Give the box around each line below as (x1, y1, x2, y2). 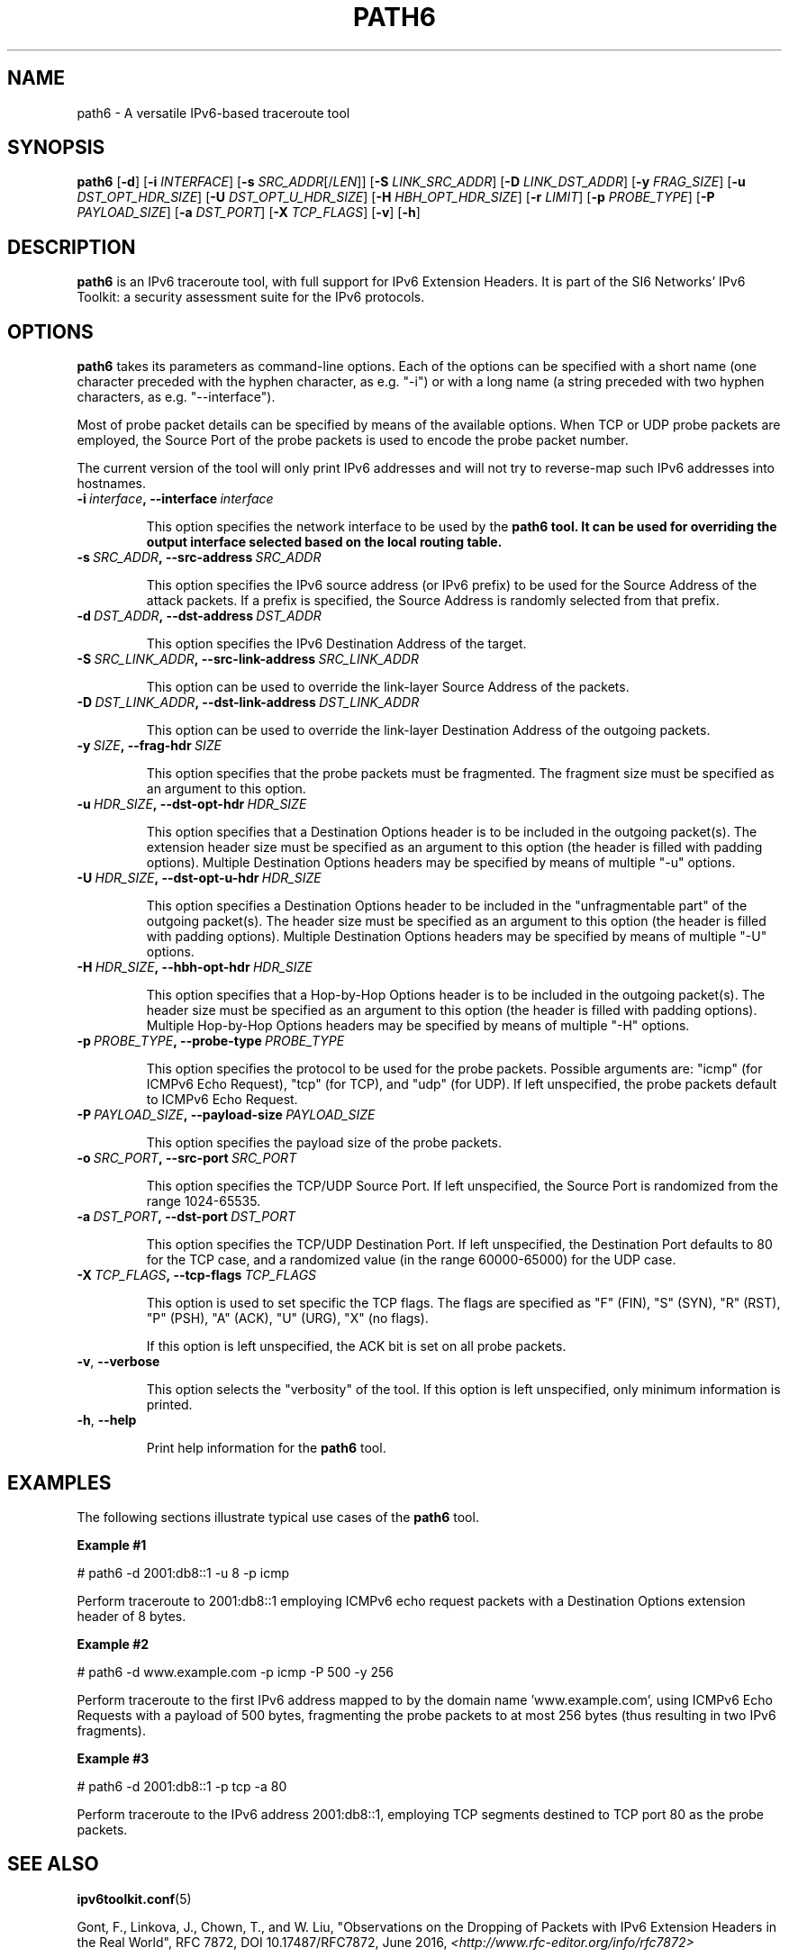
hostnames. (77, 476, 147, 492)
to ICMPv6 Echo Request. (146, 1092, 298, 1108)
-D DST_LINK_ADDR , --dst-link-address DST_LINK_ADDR (77, 694, 420, 711)
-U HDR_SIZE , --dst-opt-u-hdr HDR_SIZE (77, 870, 322, 886)
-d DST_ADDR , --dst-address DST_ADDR (77, 608, 322, 624)
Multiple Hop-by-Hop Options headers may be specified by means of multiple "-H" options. (146, 1018, 690, 1034)
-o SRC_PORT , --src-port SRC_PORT (77, 1150, 297, 1166)
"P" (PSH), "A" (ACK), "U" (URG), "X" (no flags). (146, 1310, 429, 1327)
